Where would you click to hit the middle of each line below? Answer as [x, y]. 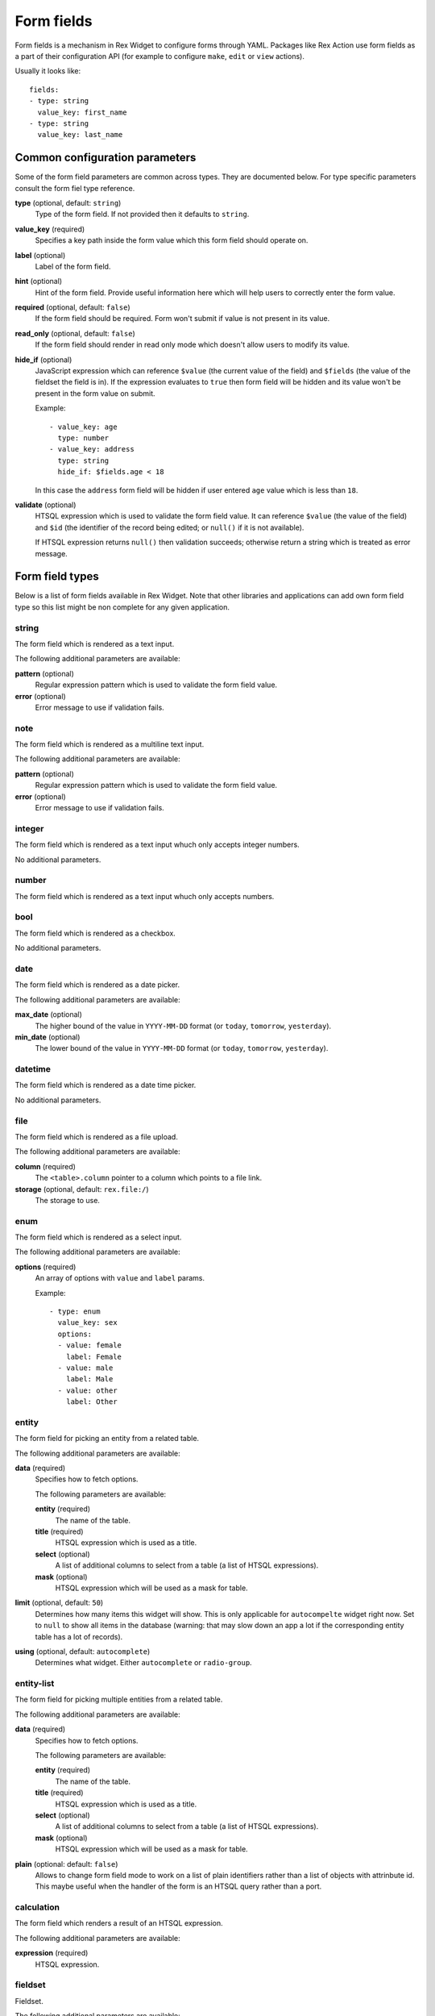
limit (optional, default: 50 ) [59, 1603]
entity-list [35, 1684]
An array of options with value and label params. [120, 1278]
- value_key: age [83, 427]
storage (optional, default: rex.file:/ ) [82, 1189]
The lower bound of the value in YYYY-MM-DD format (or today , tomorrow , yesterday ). [182, 1048]
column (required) [46, 1166]
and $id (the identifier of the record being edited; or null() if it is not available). [170, 527]
